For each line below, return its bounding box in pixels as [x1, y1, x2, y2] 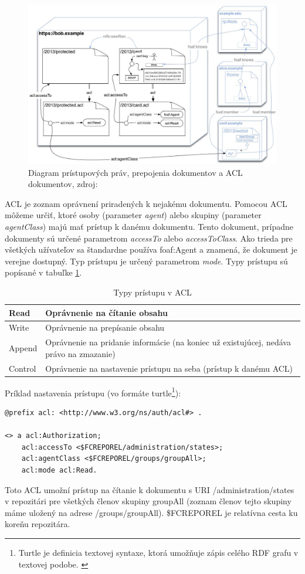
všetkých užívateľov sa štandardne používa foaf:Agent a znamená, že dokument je [5, 243, 297, 256]
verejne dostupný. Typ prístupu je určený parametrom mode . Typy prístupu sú [5, 254, 288, 267]
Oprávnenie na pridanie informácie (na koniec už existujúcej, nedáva [45, 336, 291, 348]
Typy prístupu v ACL [113, 286, 192, 298]
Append [9, 342, 38, 354]
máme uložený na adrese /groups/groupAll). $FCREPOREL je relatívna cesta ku [5, 506, 298, 518]
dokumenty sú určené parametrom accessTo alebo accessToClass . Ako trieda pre [5, 232, 293, 244]
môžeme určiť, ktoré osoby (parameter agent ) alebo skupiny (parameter [5, 209, 262, 221]
